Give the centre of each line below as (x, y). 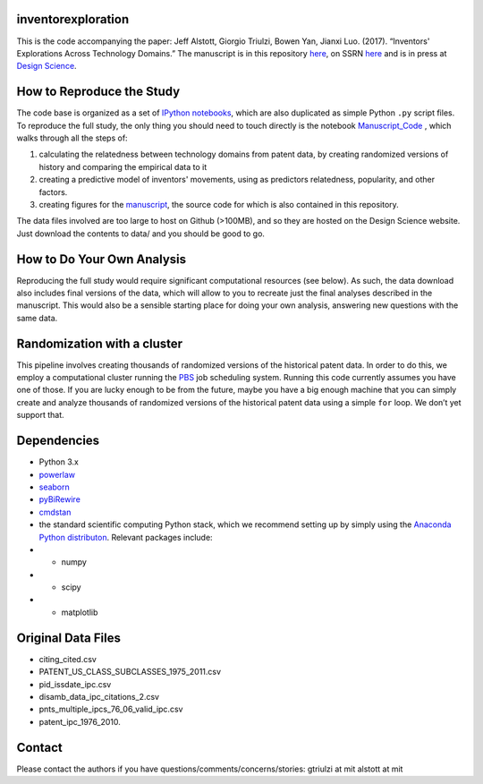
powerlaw (57, 474)
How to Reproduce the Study (98, 92)
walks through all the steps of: (72, 138)
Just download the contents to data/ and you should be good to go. (141, 234)
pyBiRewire (59, 499)
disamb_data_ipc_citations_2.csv (99, 696)
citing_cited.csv (68, 659)
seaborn (55, 487)
